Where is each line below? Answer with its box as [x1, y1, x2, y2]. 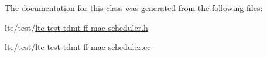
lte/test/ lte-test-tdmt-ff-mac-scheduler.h [5, 21, 148, 33]
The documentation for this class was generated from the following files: [5, 2, 263, 13]
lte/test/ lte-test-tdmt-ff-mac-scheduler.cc [5, 41, 151, 53]
